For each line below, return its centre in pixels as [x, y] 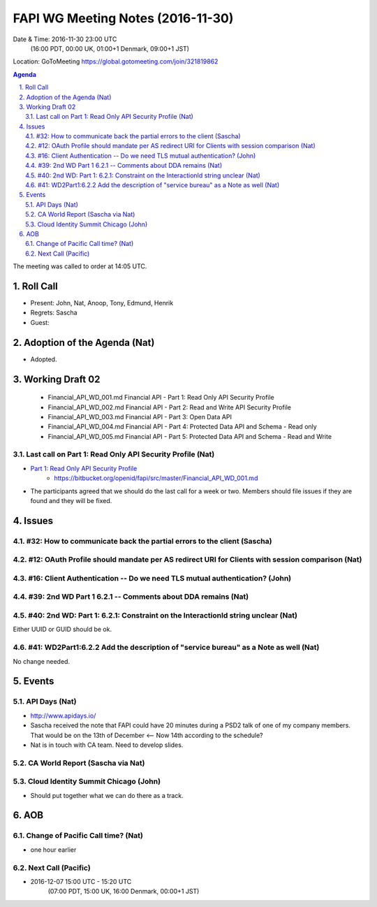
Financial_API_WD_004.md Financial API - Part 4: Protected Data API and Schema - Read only [182, 427]
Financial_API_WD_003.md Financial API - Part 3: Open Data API [140, 416]
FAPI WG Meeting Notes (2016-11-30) [123, 18]
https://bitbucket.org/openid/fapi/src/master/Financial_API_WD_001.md [156, 478]
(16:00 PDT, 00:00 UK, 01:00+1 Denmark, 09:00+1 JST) [110, 48]
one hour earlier [53, 850]
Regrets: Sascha [54, 313]
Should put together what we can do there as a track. [107, 795]
